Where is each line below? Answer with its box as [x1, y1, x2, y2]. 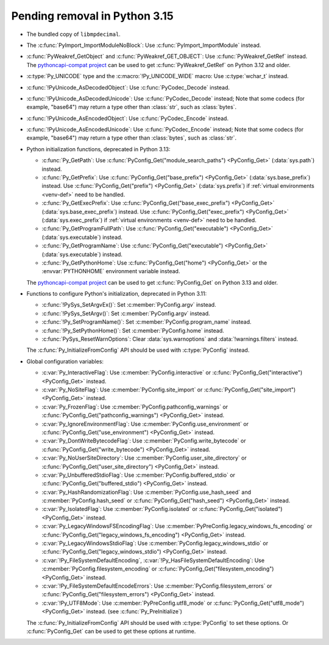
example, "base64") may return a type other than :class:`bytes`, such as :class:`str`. [26, 134, 237, 141]
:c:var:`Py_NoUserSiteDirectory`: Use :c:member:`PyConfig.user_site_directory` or [41, 454, 247, 461]
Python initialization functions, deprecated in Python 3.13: [26, 145, 171, 152]
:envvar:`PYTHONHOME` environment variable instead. [41, 268, 180, 275]
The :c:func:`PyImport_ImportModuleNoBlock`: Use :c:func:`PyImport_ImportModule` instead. [26, 41, 261, 49]
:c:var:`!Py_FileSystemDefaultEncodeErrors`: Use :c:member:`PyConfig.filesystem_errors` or [41, 582, 272, 590]
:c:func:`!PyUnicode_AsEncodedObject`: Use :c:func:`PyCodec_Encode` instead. [26, 115, 228, 122]
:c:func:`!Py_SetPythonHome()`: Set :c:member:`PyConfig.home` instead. [41, 327, 225, 334]
